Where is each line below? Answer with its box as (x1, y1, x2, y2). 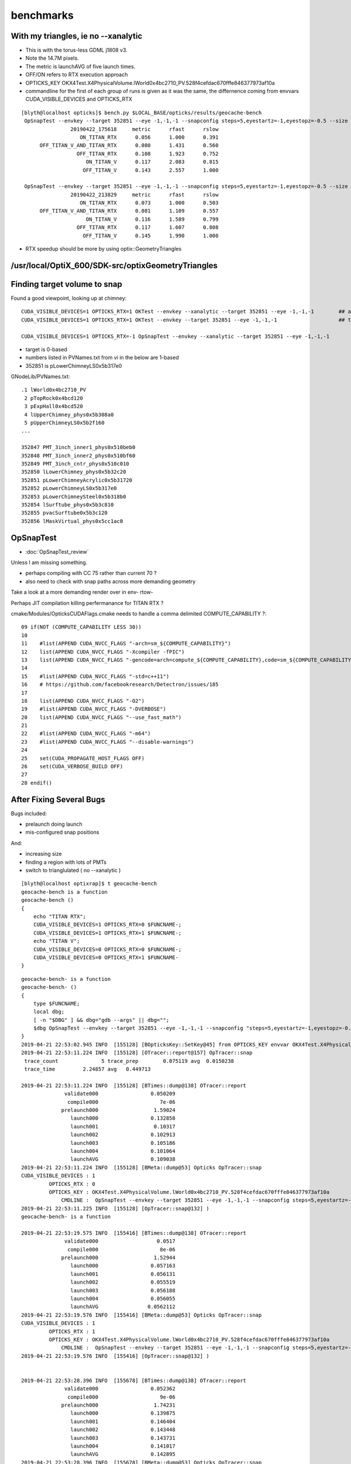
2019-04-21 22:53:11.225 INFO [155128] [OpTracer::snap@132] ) (21, 1205, 210, 1212)
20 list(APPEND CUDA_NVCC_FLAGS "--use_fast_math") (21, 714, 182, 720)
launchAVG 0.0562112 (70, 1304, 175, 1310)
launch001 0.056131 (70, 1271, 175, 1277)
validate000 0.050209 (64, 1090, 175, 1097)
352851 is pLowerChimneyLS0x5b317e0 (25, 362, 122, 369)
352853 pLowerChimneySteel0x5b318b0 (21, 493, 126, 500)
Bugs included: (11, 810, 47, 817)
